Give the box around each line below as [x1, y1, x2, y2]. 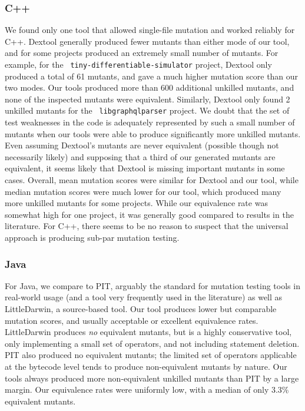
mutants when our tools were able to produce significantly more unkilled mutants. [5, 127, 301, 140]
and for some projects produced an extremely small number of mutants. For [5, 47, 279, 59]
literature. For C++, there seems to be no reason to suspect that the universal [5, 220, 289, 232]
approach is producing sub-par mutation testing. [5, 231, 180, 244]
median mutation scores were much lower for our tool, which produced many [5, 185, 281, 197]
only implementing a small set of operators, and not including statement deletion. [5, 337, 300, 349]
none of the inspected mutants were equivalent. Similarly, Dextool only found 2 [5, 92, 290, 105]
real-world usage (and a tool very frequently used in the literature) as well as [5, 291, 283, 303]
